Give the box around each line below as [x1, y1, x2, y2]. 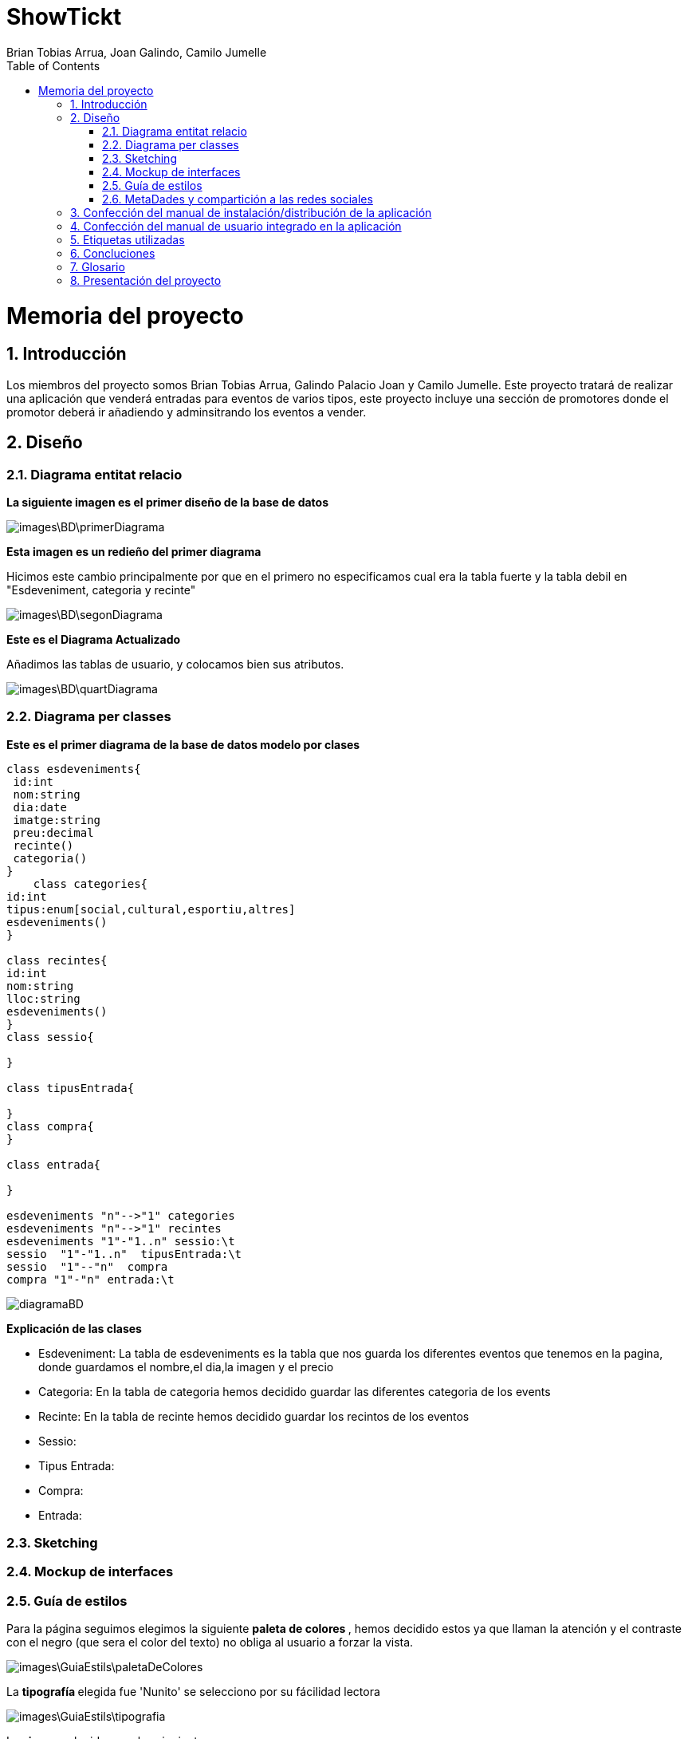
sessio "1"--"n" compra [6, 1260, 168, 1273]
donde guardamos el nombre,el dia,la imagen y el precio [38, 1359, 334, 1374]
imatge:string [13, 813, 101, 826]
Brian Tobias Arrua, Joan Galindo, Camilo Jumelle [6, 45, 267, 59]
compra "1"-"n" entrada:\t [6, 1272, 175, 1286]
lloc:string [6, 992, 81, 1005]
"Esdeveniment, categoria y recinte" [6, 582, 196, 597]
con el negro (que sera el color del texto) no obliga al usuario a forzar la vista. [6, 1635, 414, 1650]
